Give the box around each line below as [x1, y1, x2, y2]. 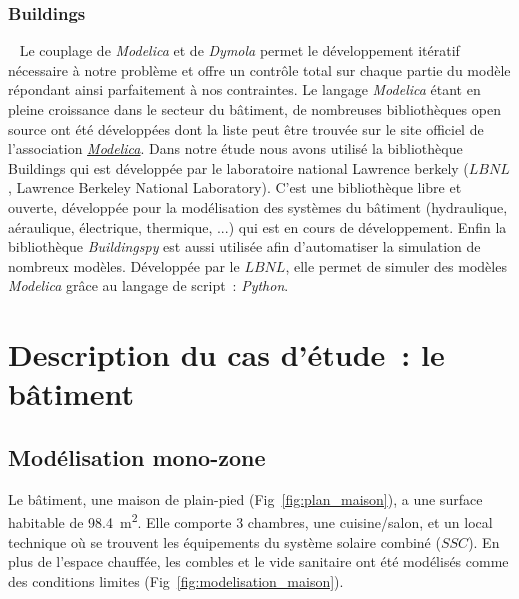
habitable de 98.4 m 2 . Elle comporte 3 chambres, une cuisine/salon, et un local [8, 509, 493, 532]
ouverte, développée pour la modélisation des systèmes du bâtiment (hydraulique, [8, 196, 508, 217]
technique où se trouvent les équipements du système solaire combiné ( [8, 531, 441, 552]
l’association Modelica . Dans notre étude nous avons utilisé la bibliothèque [8, 138, 463, 159]
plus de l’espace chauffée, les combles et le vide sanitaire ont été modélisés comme [8, 551, 509, 572]
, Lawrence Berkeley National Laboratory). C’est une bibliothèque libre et [8, 177, 462, 198]
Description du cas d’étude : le [8, 334, 445, 375]
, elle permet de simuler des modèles [285, 255, 507, 276]
